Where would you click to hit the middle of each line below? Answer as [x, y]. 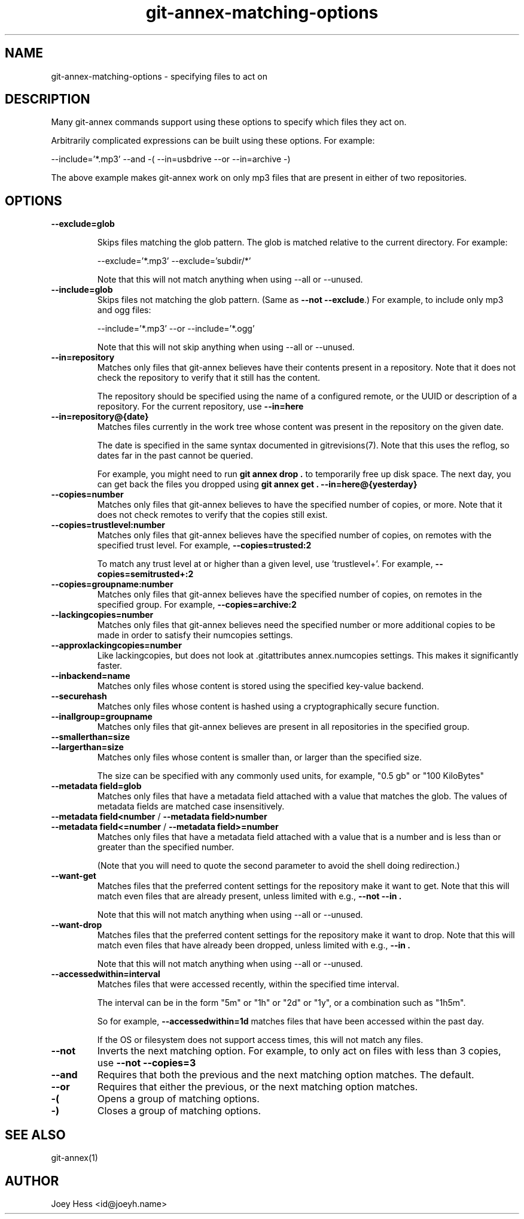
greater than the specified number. [166, 847]
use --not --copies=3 [147, 1063]
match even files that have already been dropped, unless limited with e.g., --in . [254, 945]
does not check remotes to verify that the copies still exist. [212, 515]
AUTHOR [32, 1181]
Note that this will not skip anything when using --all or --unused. [226, 347]
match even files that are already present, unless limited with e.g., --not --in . [249, 896]
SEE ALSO [35, 1135]
